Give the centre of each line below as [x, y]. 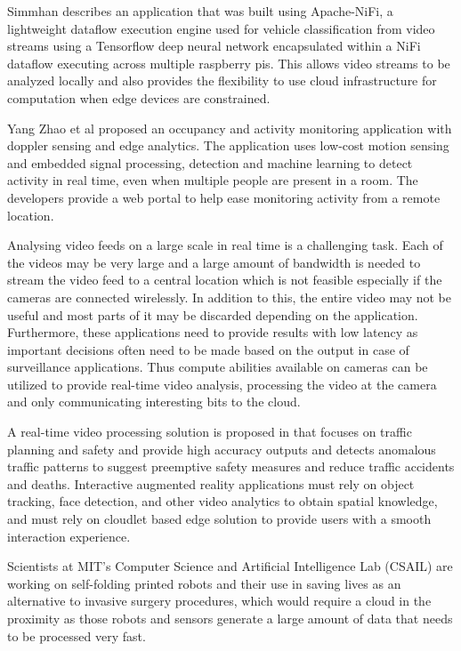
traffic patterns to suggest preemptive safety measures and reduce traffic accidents [231, 466]
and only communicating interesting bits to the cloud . [154, 402]
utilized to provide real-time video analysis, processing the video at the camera [222, 384]
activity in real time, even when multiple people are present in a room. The [213, 180]
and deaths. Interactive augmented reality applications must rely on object [211, 483]
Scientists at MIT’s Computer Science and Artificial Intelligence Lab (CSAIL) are [230, 566]
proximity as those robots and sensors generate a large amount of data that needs [230, 618]
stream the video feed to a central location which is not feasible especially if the [225, 280]
